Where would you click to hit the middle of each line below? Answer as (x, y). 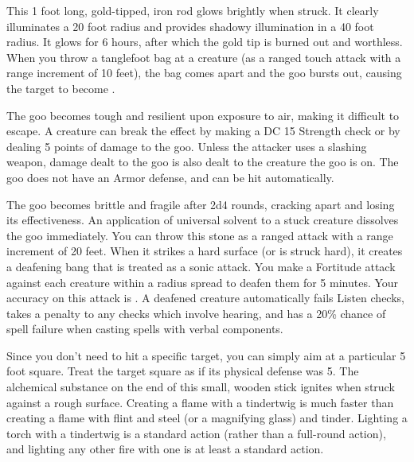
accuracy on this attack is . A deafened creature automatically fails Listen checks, (205, 298)
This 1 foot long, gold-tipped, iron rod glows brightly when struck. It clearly (193, 10)
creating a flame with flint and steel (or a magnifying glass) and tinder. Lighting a (207, 418)
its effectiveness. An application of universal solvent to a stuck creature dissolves (203, 220)
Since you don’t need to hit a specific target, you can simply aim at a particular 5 (206, 355)
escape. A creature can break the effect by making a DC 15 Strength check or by (203, 131)
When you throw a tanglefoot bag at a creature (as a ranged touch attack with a (204, 57)
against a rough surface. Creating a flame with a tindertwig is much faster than (200, 402)
